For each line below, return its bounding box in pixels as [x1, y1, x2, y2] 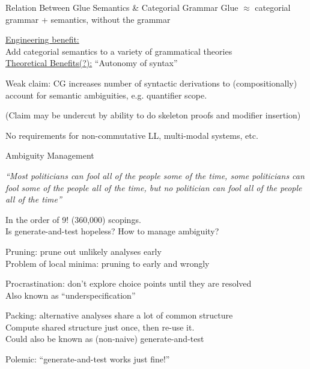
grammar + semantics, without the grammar [5, 13, 171, 25]
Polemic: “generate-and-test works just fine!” [5, 353, 170, 365]
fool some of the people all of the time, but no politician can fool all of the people [5, 181, 302, 194]
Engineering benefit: [5, 33, 79, 46]
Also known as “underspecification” [5, 288, 136, 301]
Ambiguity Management [5, 149, 94, 162]
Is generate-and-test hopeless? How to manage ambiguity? [5, 225, 219, 237]
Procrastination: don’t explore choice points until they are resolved [5, 277, 252, 290]
